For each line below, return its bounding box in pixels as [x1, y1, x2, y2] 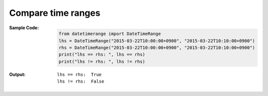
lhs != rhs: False [57, 79, 104, 84]
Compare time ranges [9, 7, 101, 18]
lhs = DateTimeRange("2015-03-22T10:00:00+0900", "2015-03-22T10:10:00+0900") [59, 38, 255, 44]
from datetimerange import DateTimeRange [59, 31, 161, 37]
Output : [9, 71, 26, 77]
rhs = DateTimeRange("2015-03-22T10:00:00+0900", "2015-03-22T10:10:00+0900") [59, 45, 255, 50]
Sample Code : [9, 25, 39, 31]
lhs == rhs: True [57, 72, 102, 77]
